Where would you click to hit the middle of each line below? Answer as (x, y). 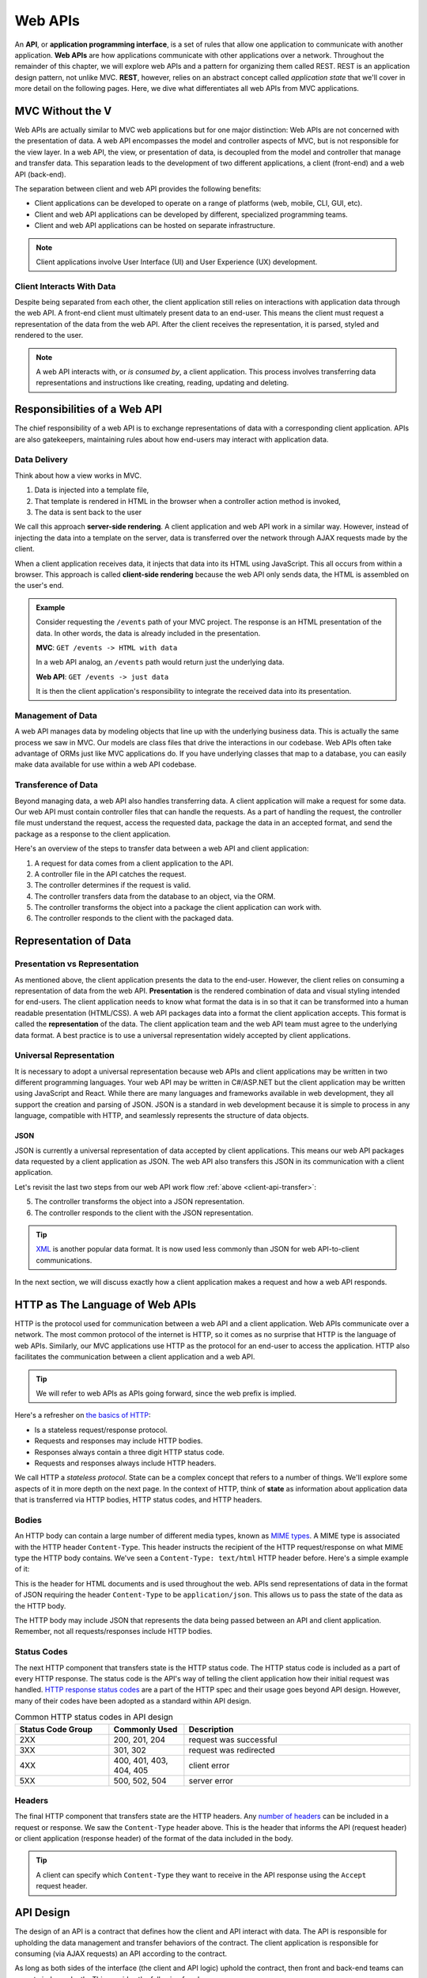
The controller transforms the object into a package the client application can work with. (178, 908)
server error (211, 1780)
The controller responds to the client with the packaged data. (134, 919)
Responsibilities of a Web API (88, 409)
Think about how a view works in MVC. (78, 476)
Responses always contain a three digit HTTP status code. (129, 1452)
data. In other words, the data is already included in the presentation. (148, 633)
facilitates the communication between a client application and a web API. (135, 1357)
